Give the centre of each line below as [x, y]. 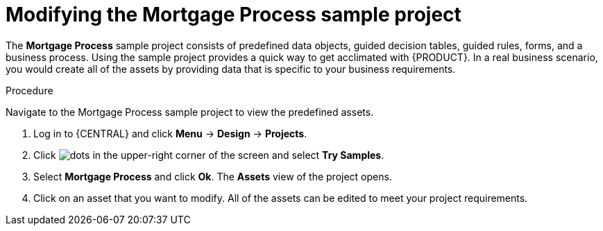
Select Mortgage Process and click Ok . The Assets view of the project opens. [213, 176]
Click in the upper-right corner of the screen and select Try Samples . [209, 155]
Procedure [29, 90]
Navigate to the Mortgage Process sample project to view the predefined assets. [190, 112]
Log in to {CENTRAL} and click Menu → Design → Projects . [170, 133]
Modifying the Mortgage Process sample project [233, 15]
